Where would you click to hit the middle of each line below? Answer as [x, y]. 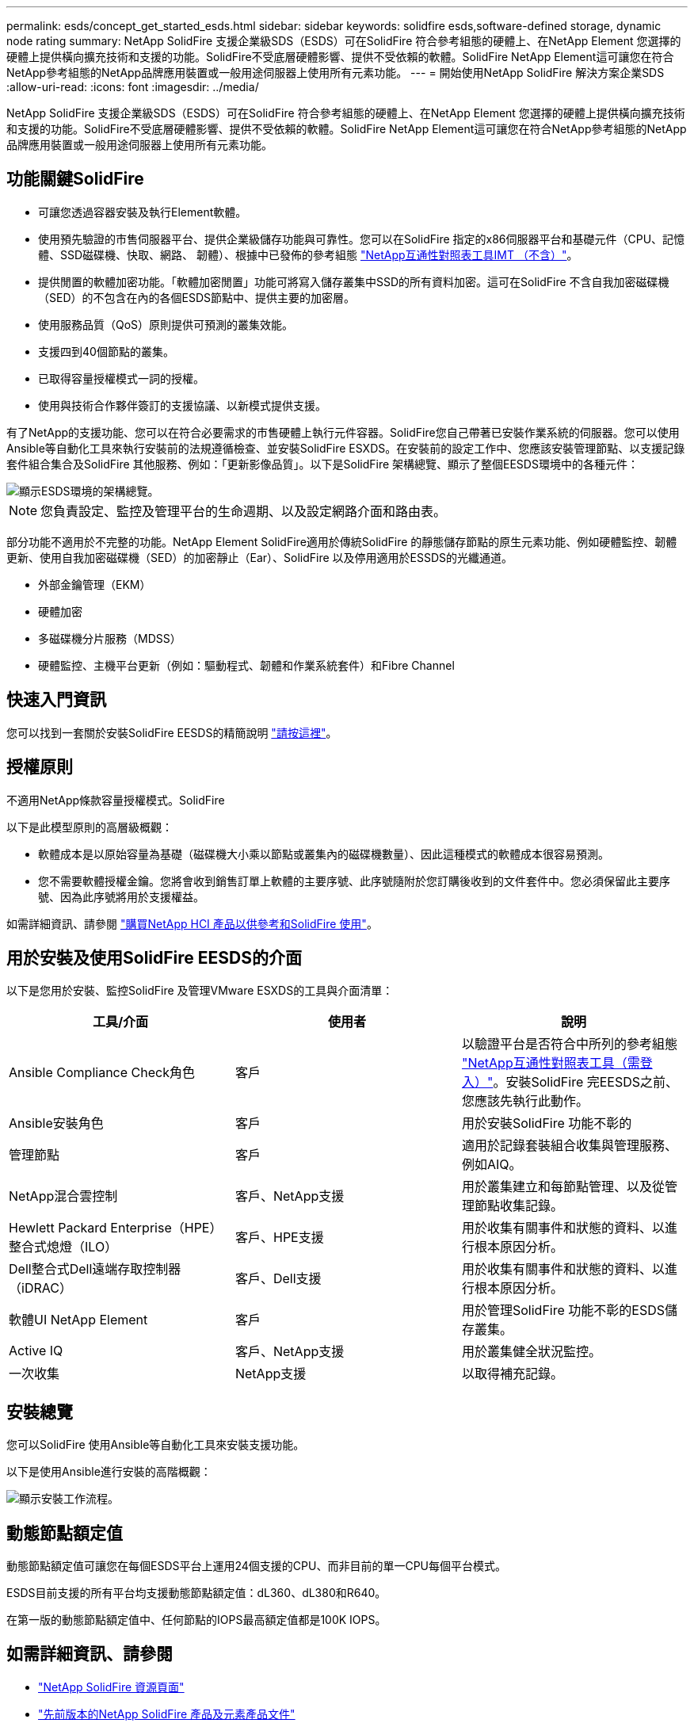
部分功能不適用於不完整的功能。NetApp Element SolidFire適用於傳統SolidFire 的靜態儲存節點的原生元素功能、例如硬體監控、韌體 [342, 541]
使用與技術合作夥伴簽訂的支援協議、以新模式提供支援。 [182, 405]
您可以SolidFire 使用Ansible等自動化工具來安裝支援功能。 [156, 1445]
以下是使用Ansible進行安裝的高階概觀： [109, 1472]
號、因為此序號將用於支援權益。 [121, 896]
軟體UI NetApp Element [78, 1320]
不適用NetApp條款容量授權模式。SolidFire [116, 800]
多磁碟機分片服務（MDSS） [110, 638]
